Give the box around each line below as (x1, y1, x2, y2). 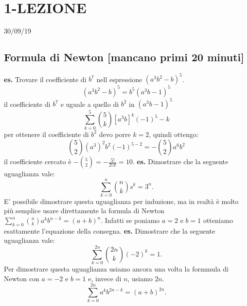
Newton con (4, 273, 39, 283)
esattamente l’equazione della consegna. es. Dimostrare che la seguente (4, 225, 215, 236)
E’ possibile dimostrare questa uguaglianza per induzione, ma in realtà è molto (4, 196, 239, 206)
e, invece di (88, 273, 122, 283)
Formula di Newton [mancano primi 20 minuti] (4, 50, 244, 65)
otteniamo (203, 215, 233, 225)
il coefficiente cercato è (4, 156, 71, 167)
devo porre (99, 129, 131, 139)
